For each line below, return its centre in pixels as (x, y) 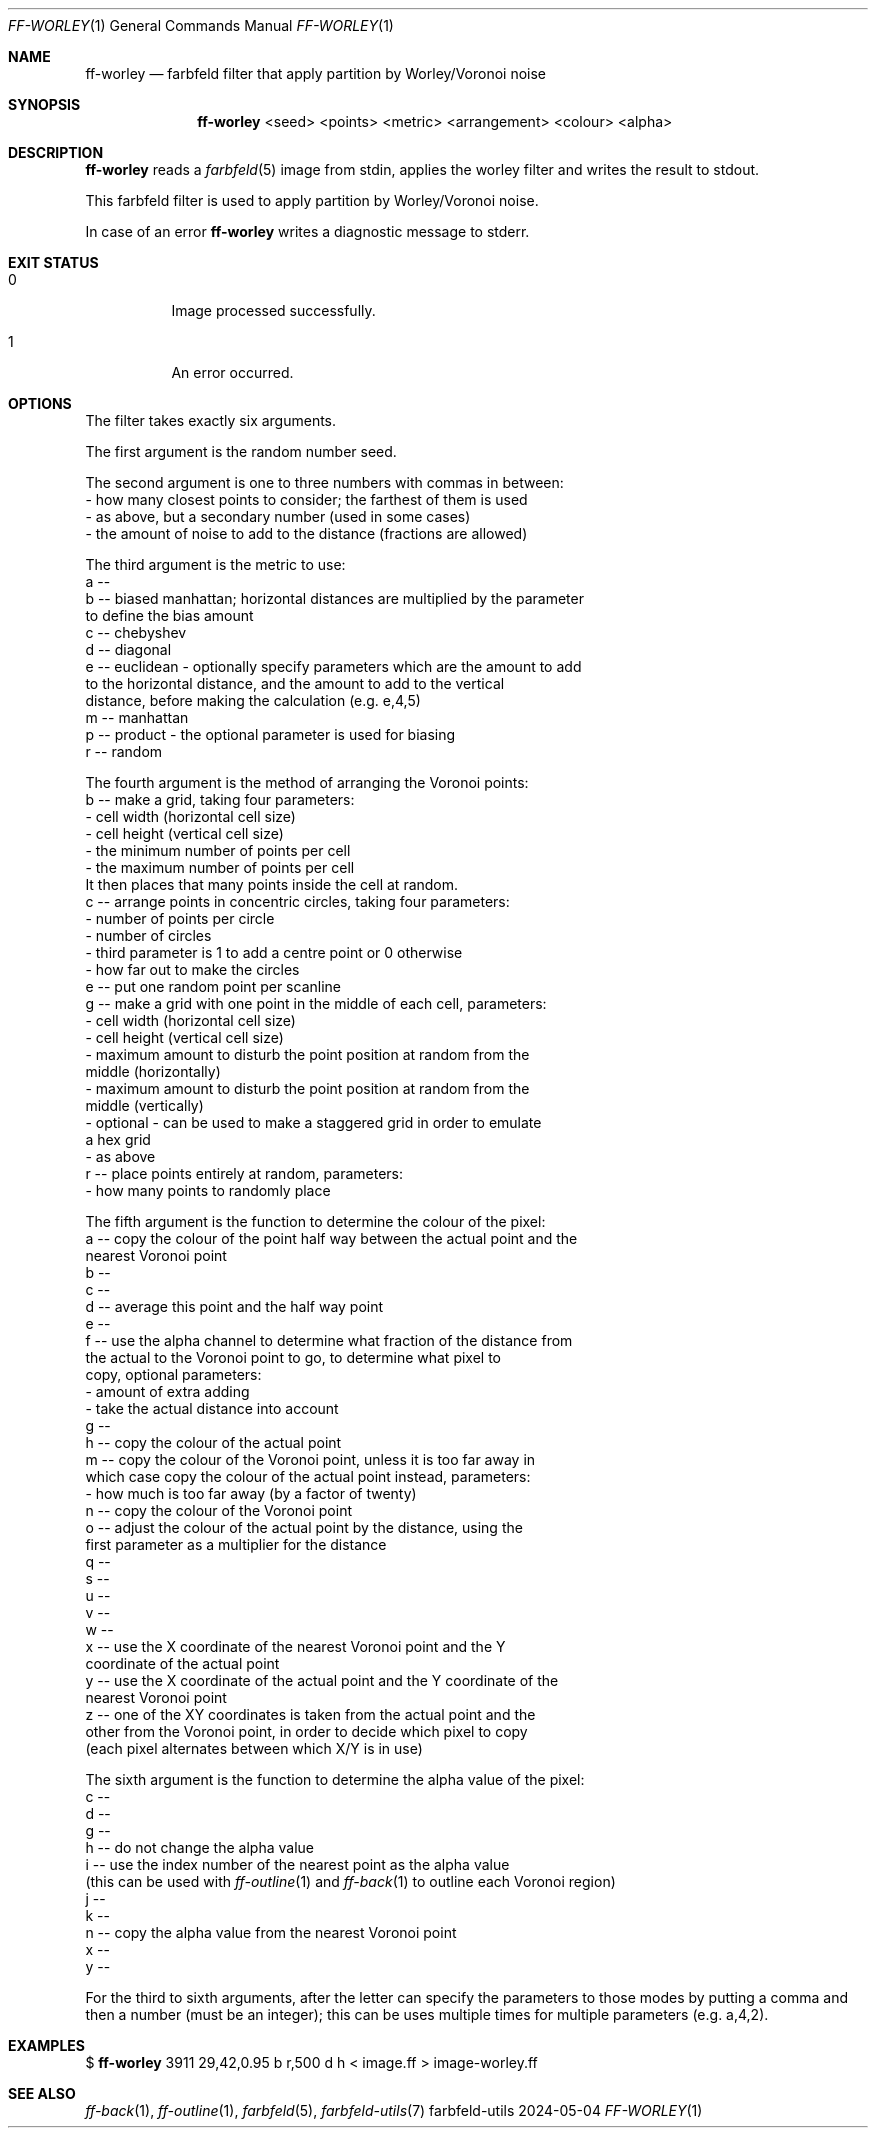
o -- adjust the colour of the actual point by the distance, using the (304, 1527)
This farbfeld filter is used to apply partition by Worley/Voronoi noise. (312, 200)
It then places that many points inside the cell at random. (272, 884)
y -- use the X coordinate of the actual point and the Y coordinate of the (322, 1680)
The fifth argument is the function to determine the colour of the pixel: (315, 1221)
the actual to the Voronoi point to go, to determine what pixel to (293, 1357)
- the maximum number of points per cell (220, 867)
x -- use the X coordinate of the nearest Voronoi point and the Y (295, 1646)
